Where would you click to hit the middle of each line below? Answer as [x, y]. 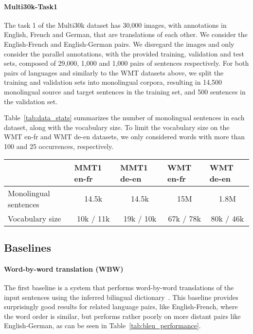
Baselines [27, 247]
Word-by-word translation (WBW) [64, 269]
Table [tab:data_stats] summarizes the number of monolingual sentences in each [124, 118]
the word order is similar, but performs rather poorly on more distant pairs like [122, 316]
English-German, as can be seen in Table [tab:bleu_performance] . [102, 325]
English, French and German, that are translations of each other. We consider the [126, 34]
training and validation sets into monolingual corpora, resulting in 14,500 [113, 82]
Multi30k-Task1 [31, 6]
